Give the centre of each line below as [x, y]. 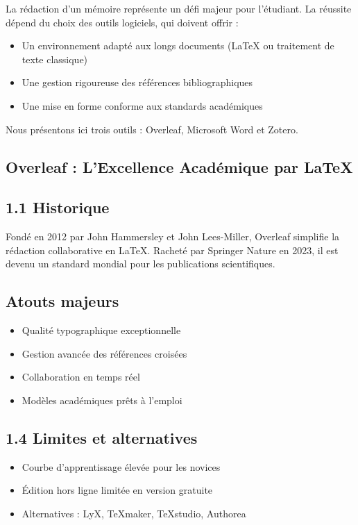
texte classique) [55, 59]
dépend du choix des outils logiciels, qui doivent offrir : [122, 22]
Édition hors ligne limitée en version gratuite [117, 490]
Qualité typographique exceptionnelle [101, 330]
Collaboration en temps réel [81, 377]
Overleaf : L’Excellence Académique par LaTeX [179, 166]
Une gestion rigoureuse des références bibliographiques [137, 82]
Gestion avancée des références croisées [104, 353]
